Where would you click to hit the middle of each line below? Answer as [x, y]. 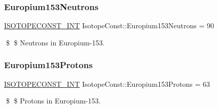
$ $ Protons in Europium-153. [53, 101]
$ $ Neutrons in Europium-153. [55, 42]
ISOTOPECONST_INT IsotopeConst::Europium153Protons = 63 [107, 84]
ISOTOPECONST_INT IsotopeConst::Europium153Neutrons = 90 [109, 25]
